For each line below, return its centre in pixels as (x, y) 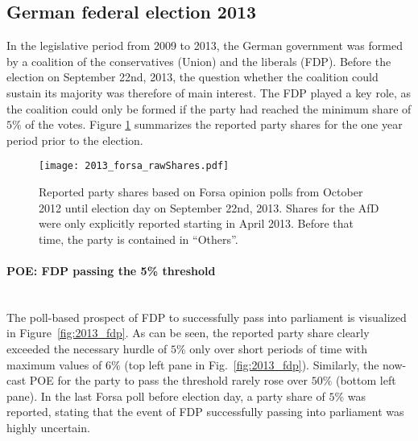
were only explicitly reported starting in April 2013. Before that (196, 223)
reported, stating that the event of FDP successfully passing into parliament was (205, 412)
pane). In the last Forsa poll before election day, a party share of (166, 396)
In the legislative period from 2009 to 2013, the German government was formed (205, 45)
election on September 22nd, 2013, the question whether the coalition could (192, 77)
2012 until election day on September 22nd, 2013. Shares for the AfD (209, 207)
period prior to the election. (75, 140)
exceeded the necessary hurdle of (87, 348)
